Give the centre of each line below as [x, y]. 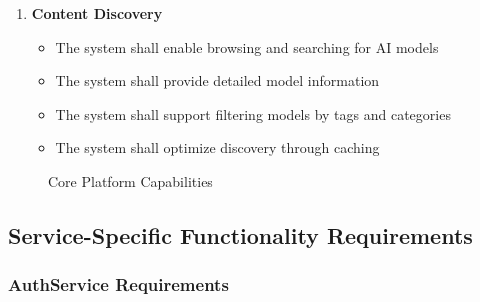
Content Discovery [97, 13]
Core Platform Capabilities [130, 180]
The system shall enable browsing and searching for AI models [247, 46]
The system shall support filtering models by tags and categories [253, 113]
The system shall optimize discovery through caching [217, 147]
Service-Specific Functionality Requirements [240, 234]
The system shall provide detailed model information [217, 80]
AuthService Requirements [118, 284]
